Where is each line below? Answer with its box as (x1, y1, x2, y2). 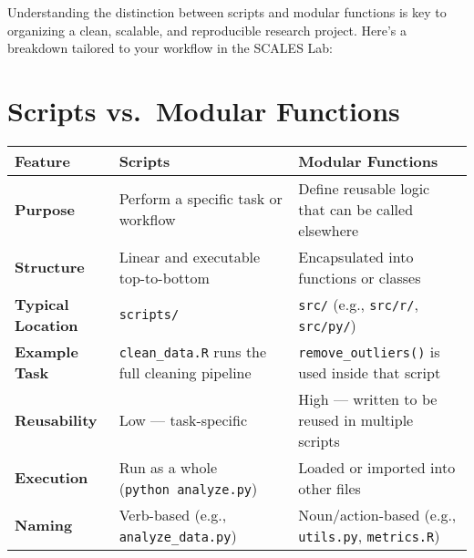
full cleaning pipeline (118, 361, 252, 383)
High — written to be (298, 387, 438, 409)
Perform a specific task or (118, 188, 283, 210)
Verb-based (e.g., (118, 503, 227, 525)
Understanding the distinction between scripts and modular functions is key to (7, 3, 447, 21)
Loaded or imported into (298, 456, 456, 478)
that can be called (298, 198, 414, 220)
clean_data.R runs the (118, 340, 267, 362)
